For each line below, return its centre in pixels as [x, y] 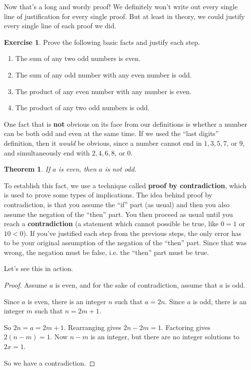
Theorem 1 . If [27, 169]
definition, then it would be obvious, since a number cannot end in [103, 143]
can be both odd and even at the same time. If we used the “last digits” [111, 133]
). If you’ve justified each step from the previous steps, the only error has [132, 233]
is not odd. [121, 169]
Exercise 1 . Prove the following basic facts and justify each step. [102, 42]
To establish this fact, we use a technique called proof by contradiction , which [125, 185]
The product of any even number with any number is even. [103, 91]
